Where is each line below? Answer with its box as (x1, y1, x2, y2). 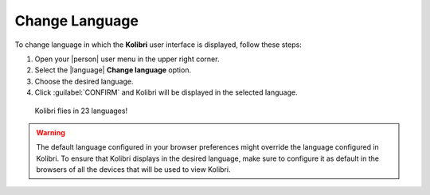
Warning (36, 127, 65, 137)
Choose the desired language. (34, 76, 134, 86)
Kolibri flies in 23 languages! (34, 106, 127, 115)
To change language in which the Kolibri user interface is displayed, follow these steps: (14, 40, 302, 49)
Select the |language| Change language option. (34, 65, 191, 75)
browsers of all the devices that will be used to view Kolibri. (36, 165, 231, 174)
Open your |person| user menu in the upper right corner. (34, 54, 220, 64)
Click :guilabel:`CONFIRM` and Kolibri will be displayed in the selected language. (34, 88, 298, 97)
